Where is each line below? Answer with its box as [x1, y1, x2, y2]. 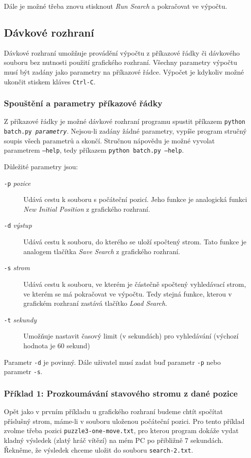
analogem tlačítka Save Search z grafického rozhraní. [23, 246, 180, 256]
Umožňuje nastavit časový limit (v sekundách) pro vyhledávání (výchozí [23, 331, 239, 341]
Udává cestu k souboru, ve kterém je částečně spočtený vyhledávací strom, [23, 279, 246, 289]
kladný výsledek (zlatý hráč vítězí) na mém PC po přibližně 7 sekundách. [4, 435, 223, 445]
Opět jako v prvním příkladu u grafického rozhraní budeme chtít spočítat [4, 406, 223, 417]
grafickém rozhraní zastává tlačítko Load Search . [23, 298, 167, 308]
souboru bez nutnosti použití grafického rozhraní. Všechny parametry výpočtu [4, 57, 237, 67]
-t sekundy [4, 314, 37, 324]
